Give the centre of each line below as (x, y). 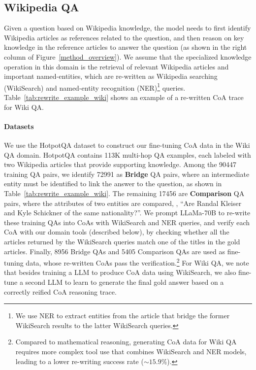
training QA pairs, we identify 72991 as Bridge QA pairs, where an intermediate (127, 174)
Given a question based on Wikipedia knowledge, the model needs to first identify (128, 28)
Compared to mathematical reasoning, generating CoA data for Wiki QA (126, 342)
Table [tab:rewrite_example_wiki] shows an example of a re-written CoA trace (124, 97)
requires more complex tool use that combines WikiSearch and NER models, (131, 351)
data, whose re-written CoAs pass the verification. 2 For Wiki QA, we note (137, 262)
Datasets (19, 126)
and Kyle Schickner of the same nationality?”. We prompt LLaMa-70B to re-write (127, 213)
